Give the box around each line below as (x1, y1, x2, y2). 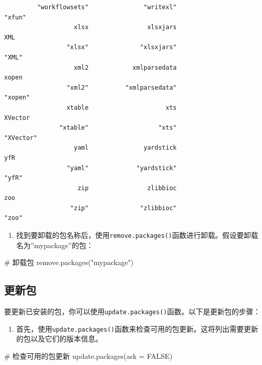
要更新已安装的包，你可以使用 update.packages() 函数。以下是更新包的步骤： (4, 306, 260, 317)
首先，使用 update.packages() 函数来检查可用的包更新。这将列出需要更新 (16, 323, 258, 334)
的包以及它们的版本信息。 (16, 333, 103, 344)
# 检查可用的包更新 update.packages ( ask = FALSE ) (4, 351, 173, 361)
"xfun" (4, 13, 26, 21)
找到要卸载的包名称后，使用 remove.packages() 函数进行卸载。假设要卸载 (16, 230, 258, 240)
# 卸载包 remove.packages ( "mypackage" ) (4, 257, 134, 268)
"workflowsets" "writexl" (37, 4, 177, 11)
